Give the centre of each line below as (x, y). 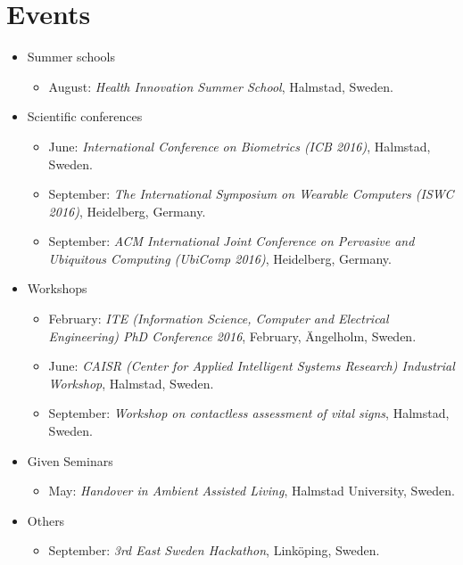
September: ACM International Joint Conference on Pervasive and (231, 241)
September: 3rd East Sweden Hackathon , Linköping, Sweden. (214, 550)
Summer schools (71, 57)
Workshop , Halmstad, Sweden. (131, 383)
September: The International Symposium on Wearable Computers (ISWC (251, 194)
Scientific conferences (85, 116)
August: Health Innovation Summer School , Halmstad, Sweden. (221, 86)
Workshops (57, 288)
